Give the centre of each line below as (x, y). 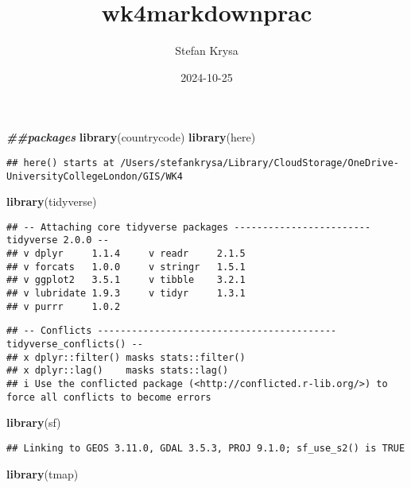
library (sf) (34, 422)
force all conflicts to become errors (109, 397)
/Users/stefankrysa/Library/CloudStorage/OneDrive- (260, 163)
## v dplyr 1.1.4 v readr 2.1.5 (126, 254)
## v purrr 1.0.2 (64, 306)
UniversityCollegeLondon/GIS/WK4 (95, 176)
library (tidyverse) (52, 201)
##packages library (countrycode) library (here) (131, 137)
